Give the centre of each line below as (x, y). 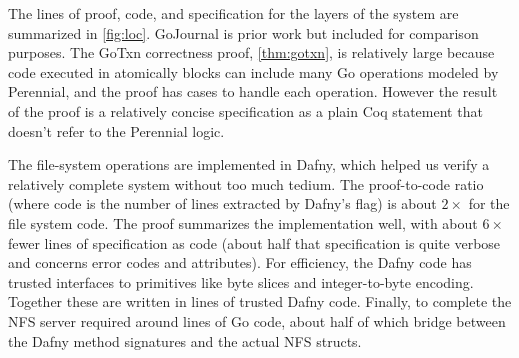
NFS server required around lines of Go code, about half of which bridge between (257, 320)
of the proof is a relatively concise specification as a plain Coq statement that (245, 110)
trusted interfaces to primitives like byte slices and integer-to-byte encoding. (241, 281)
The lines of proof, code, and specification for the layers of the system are (233, 13)
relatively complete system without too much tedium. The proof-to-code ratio (246, 183)
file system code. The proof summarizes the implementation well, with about (243, 222)
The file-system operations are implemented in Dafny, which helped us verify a (249, 164)
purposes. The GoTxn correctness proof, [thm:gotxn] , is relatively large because (251, 52)
